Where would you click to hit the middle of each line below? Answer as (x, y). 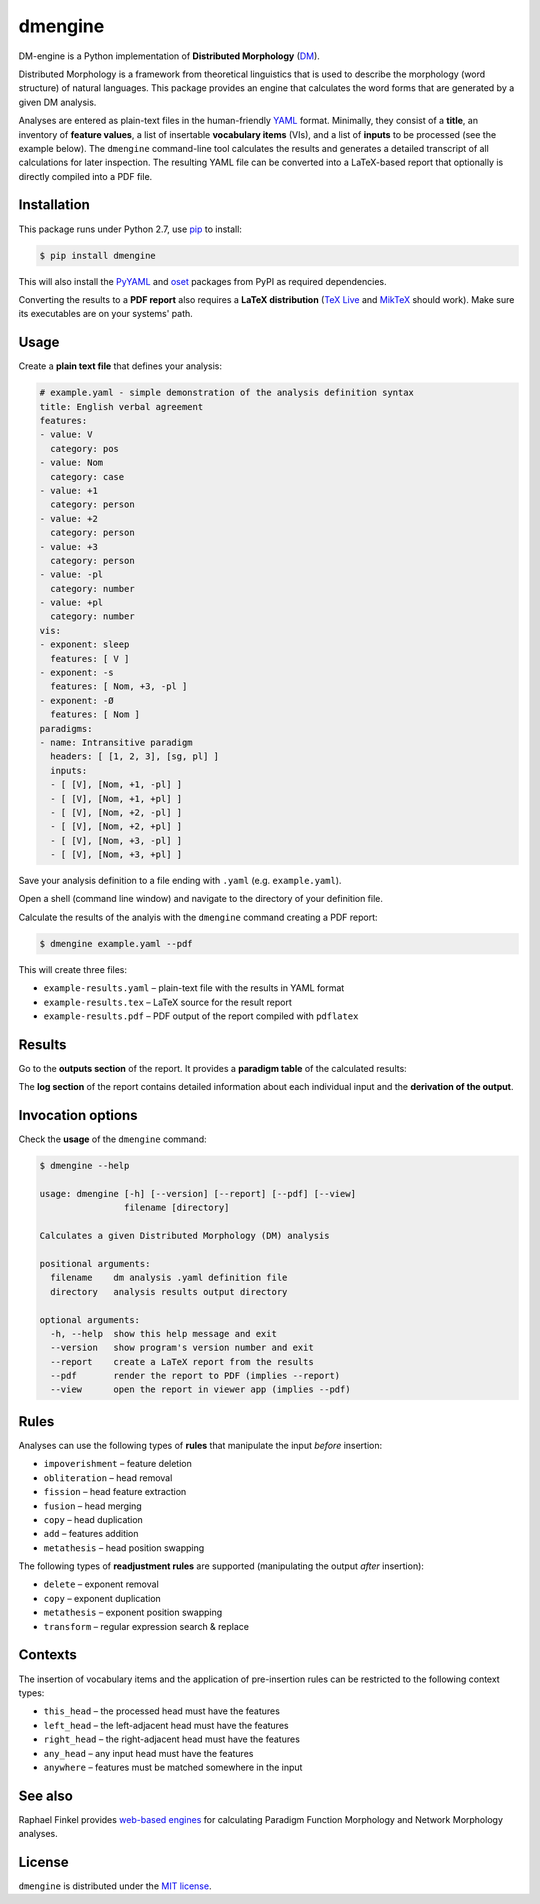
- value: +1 (69, 490)
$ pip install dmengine (98, 255)
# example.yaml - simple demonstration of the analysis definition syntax (227, 393)
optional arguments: (89, 1319)
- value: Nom (71, 463)
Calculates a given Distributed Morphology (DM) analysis (184, 1236)
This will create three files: (73, 969)
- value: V (66, 434)
